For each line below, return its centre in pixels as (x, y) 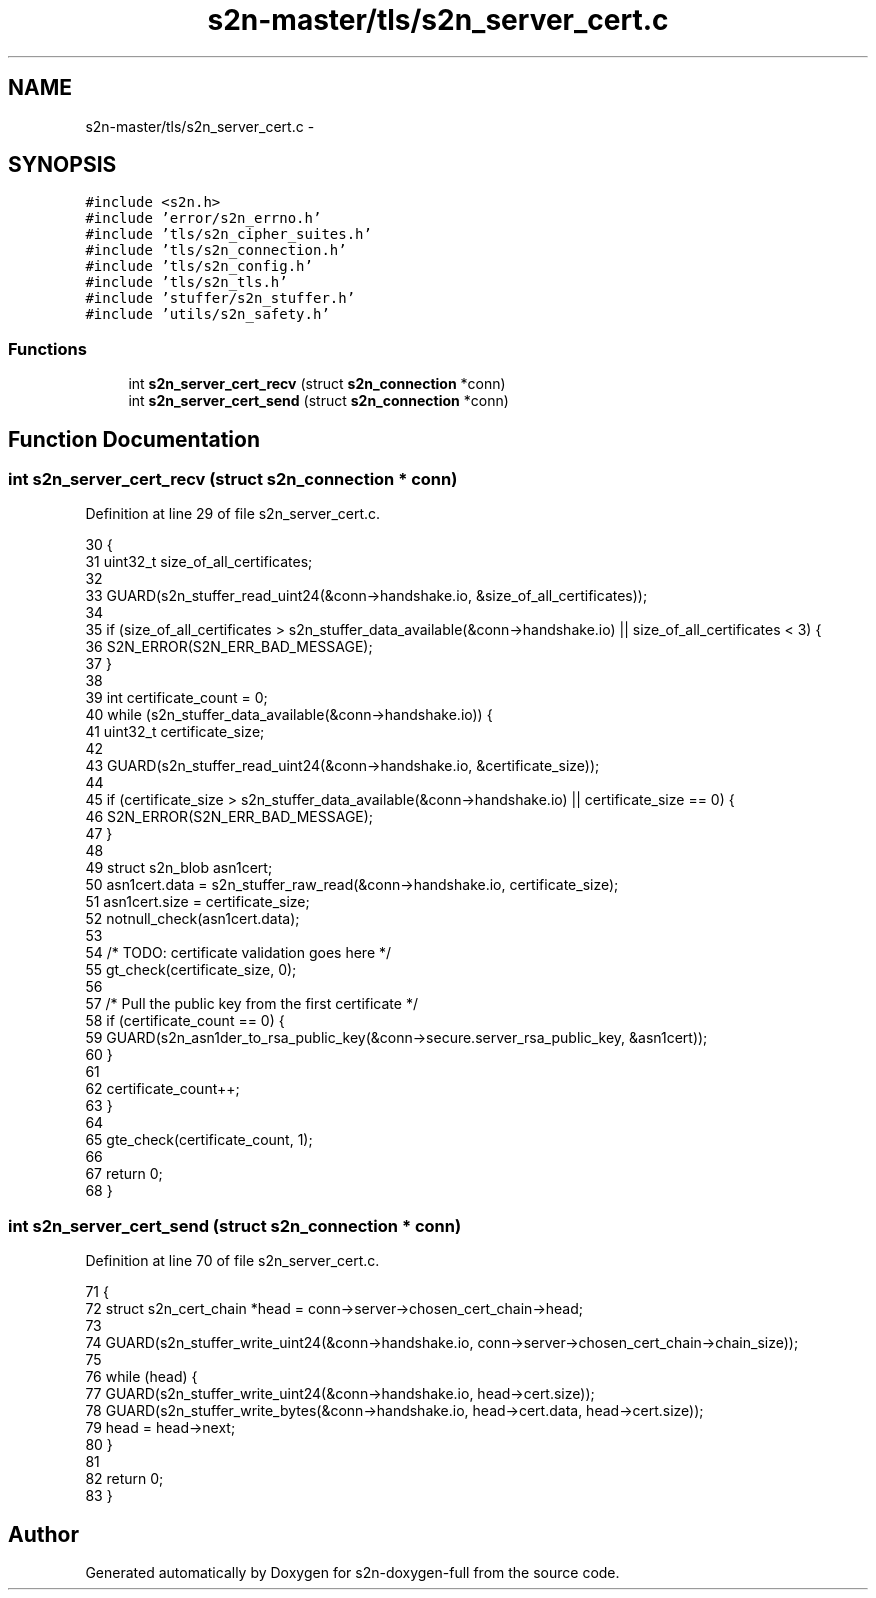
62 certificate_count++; (162, 1089)
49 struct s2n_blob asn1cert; (179, 868)
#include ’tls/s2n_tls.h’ (186, 282)
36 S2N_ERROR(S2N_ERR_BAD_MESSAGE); (229, 647)
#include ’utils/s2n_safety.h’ (207, 314)
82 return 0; (124, 1479)
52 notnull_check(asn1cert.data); (192, 919)
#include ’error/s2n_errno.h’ (203, 218)
